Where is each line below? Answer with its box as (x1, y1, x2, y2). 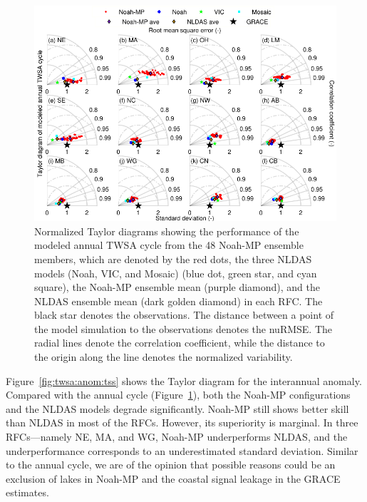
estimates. (6, 485, 49, 500)
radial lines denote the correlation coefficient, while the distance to (34, 335, 325, 350)
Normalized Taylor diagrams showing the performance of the (34, 223, 299, 238)
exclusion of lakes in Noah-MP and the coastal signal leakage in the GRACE (6, 471, 341, 486)
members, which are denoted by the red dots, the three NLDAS (34, 251, 312, 266)
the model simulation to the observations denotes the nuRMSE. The (34, 321, 333, 336)
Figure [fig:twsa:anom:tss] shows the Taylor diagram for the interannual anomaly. (6, 373, 362, 388)
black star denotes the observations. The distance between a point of (34, 307, 334, 322)
